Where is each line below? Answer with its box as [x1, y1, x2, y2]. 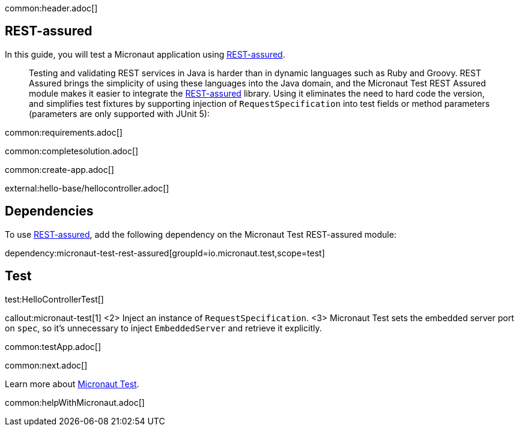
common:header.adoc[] [5, 3, 98, 13]
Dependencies [5, 203, 94, 219]
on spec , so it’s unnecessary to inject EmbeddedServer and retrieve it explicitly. [5, 322, 322, 333]
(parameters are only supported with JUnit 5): [29, 108, 210, 119]
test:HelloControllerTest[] [5, 294, 104, 304]
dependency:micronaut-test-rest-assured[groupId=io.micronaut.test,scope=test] [5, 247, 325, 258]
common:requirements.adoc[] [5, 127, 123, 137]
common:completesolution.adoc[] [5, 145, 139, 156]
